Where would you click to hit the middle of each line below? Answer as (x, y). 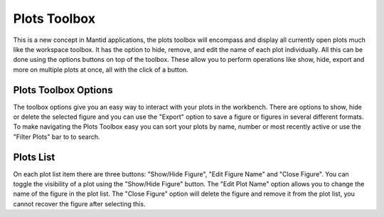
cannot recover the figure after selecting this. (79, 203)
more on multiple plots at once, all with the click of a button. (101, 69)
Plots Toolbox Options (63, 90)
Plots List (34, 157)
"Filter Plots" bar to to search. (57, 137)
